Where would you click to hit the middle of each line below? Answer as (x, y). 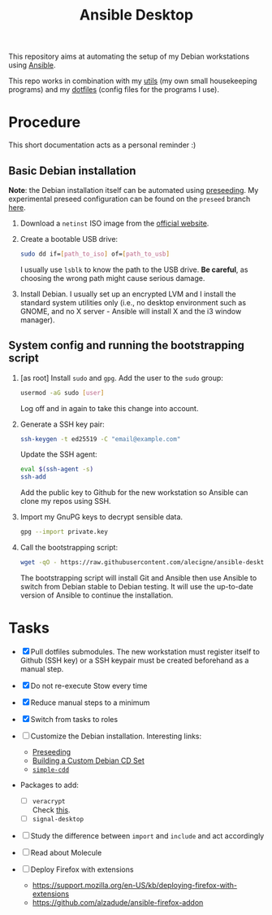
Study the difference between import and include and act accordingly (147, 835)
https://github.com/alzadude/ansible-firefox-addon (118, 902)
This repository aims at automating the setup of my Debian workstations (129, 57)
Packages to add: (50, 785)
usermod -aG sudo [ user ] (62, 392)
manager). (37, 320)
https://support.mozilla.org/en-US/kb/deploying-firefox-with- (135, 885)
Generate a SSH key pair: (62, 424)
